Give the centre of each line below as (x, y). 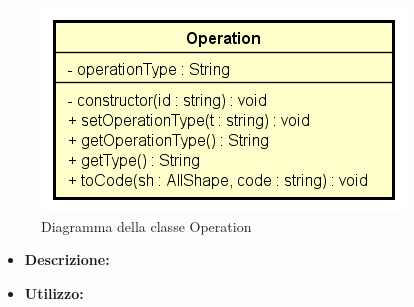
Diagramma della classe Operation (146, 225)
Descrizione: (67, 259)
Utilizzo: (54, 292)
